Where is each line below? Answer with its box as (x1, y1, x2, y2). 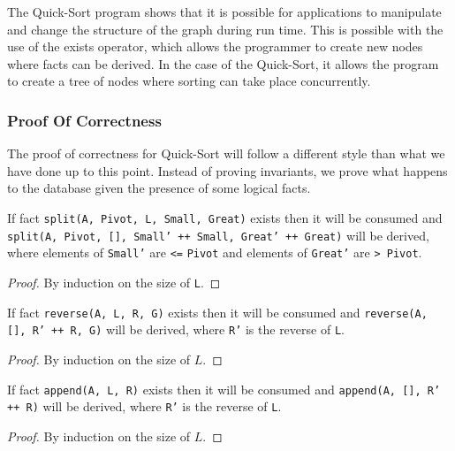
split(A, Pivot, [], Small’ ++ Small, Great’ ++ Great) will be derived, (7, 225, 429, 244)
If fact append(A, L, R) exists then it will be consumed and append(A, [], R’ (7, 379, 441, 398)
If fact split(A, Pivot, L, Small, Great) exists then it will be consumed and (7, 208, 443, 226)
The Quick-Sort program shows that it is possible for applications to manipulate (7, 3, 442, 20)
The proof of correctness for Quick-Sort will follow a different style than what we (7, 144, 445, 163)
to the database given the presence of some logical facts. (7, 179, 311, 197)
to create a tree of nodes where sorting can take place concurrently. (7, 72, 371, 90)
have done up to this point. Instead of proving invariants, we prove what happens (7, 161, 448, 180)
